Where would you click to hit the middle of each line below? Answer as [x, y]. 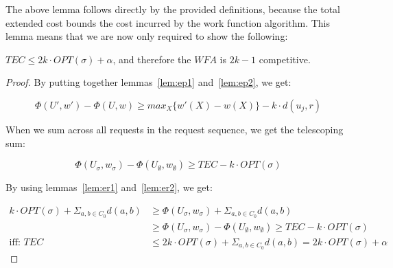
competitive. [285, 59]
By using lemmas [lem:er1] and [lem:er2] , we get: [109, 187]
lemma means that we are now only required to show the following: [147, 36]
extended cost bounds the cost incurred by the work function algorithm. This [168, 22]
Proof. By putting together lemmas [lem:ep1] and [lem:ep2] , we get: [148, 82]
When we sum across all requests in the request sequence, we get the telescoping [175, 129]
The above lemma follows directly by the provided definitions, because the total [173, 9]
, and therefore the [152, 59]
